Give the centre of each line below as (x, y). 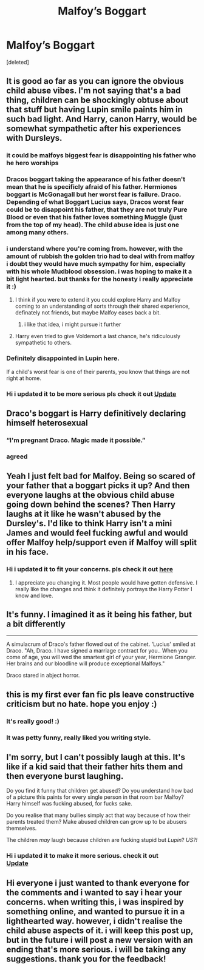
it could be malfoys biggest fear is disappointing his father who (101, 155)
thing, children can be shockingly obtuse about (97, 100)
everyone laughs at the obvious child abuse (90, 495)
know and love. (34, 595)
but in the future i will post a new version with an (100, 940)
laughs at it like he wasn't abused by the (84, 514)
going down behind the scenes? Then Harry (91, 505)
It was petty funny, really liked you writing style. (79, 738)
